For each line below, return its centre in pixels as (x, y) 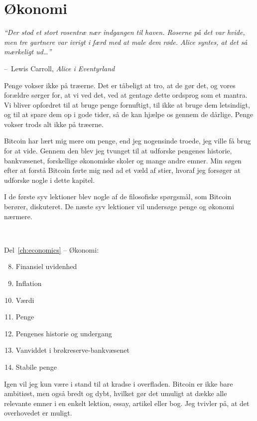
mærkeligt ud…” (28, 52)
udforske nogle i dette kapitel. (50, 180)
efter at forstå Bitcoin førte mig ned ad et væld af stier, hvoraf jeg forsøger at (122, 170)
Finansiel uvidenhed (46, 266)
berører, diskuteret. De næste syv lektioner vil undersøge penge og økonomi (119, 207)
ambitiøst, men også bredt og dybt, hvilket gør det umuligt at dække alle (116, 393)
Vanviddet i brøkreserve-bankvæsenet (72, 350)
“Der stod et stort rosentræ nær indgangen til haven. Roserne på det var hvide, (125, 32)
